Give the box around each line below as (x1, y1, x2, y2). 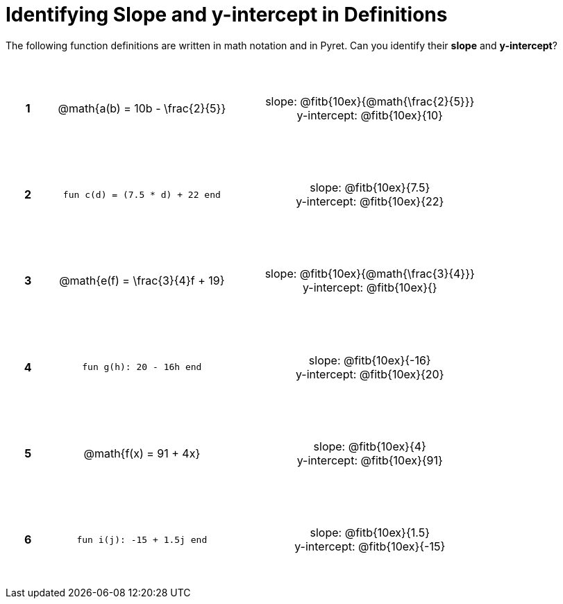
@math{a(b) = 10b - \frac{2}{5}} (58, 101, 226, 115)
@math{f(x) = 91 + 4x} (83, 446, 201, 461)
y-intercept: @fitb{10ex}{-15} (294, 539, 446, 554)
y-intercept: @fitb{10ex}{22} (296, 194, 444, 209)
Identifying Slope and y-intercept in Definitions (6, 3, 448, 26)
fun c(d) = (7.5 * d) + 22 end (62, 189, 221, 200)
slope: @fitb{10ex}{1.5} (310, 526, 430, 540)
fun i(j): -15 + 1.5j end (76, 534, 208, 545)
